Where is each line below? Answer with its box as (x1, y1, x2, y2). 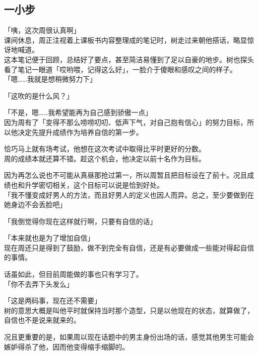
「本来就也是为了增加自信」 (4, 233, 94, 243)
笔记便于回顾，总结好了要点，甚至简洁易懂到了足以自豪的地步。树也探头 (17, 54, 254, 64)
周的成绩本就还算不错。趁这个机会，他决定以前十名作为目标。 (4, 153, 205, 163)
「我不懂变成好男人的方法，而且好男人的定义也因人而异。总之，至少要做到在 (4, 189, 254, 200)
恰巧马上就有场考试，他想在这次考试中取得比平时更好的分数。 (4, 143, 205, 154)
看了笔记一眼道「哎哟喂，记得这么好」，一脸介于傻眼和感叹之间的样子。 (4, 64, 237, 74)
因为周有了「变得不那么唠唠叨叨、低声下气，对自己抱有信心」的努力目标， (4, 117, 247, 127)
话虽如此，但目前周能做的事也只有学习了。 (4, 269, 143, 279)
